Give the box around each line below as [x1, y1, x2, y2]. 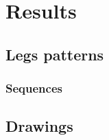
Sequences [5, 80, 62, 97]
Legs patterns [5, 43, 104, 65]
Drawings [5, 115, 73, 137]
